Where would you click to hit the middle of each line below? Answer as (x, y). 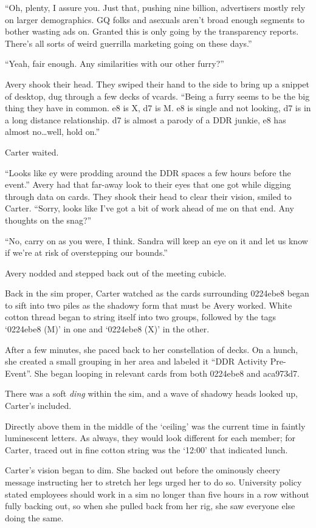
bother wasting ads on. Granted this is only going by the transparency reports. (152, 31)
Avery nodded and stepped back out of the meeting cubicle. (116, 273)
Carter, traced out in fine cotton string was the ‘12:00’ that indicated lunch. (146, 449)
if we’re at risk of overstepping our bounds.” (86, 252)
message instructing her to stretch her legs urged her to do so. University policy (153, 482)
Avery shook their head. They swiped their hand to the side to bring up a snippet (157, 84)
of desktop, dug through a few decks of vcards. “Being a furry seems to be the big (157, 96)
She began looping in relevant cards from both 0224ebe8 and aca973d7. (167, 373)
